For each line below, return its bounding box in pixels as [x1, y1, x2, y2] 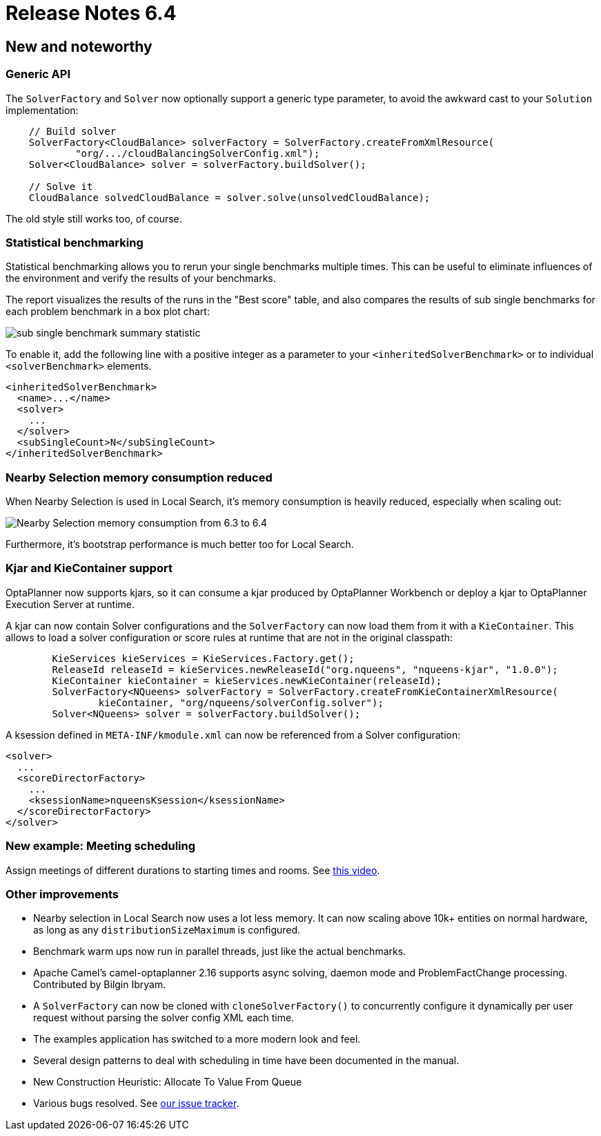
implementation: [6, 104, 79, 116]
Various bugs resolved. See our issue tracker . [33, 1097, 239, 1110]
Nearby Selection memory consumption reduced [6, 470, 273, 484]
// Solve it [28, 180, 93, 192]
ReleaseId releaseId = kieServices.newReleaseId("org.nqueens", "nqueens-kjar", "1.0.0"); [52, 663, 558, 675]
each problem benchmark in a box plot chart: [6, 305, 210, 318]
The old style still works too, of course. [6, 212, 182, 225]
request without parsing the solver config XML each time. [33, 1012, 295, 1024]
